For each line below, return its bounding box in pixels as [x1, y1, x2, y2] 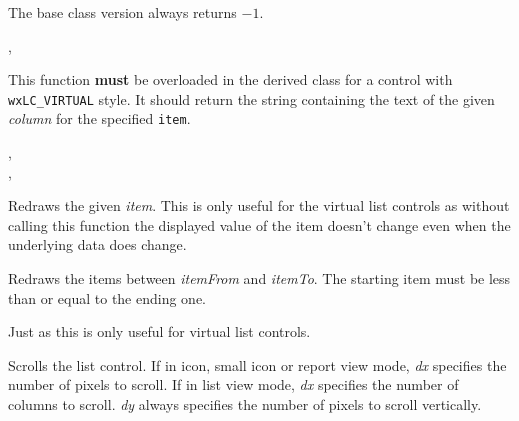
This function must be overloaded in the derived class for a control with [8, 69, 453, 90]
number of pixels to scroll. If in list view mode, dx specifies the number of [8, 374, 459, 395]
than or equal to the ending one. [8, 287, 207, 308]
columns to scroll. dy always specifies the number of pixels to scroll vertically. [8, 394, 482, 415]
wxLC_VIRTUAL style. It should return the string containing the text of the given [8, 88, 495, 109]
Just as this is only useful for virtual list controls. [8, 321, 311, 342]
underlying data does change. [8, 234, 187, 255]
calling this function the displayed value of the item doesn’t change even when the [8, 214, 511, 235]
